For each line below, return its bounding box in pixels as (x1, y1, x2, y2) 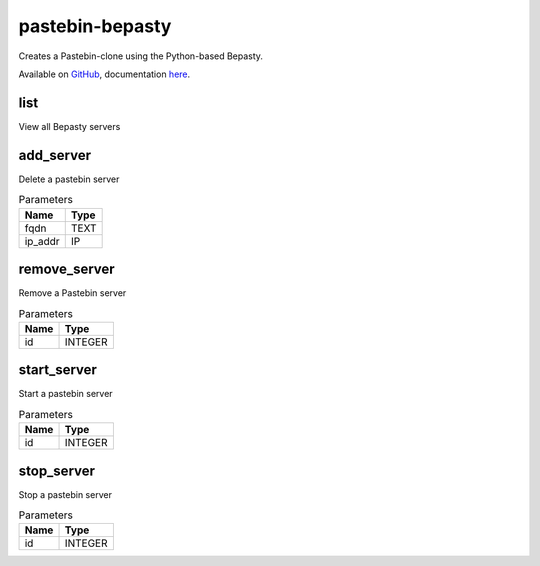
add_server (18, 146, 92, 164)
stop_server (18, 462, 95, 479)
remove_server (18, 260, 115, 277)
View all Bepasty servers (18, 120, 121, 132)
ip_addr (24, 234, 60, 248)
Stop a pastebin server (18, 488, 112, 500)
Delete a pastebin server (18, 173, 120, 185)
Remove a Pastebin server (18, 287, 127, 299)
